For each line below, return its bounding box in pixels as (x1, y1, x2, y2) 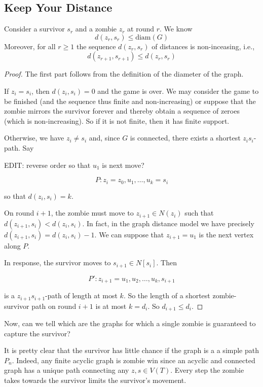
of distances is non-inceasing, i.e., (152, 41, 255, 51)
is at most (95, 300, 127, 311)
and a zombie (75, 23, 117, 34)
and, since (89, 132, 120, 143)
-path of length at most (45, 290, 118, 301)
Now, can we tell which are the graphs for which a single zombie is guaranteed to (4, 318, 256, 329)
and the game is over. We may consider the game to (97, 85, 259, 96)
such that (184, 207, 214, 218)
